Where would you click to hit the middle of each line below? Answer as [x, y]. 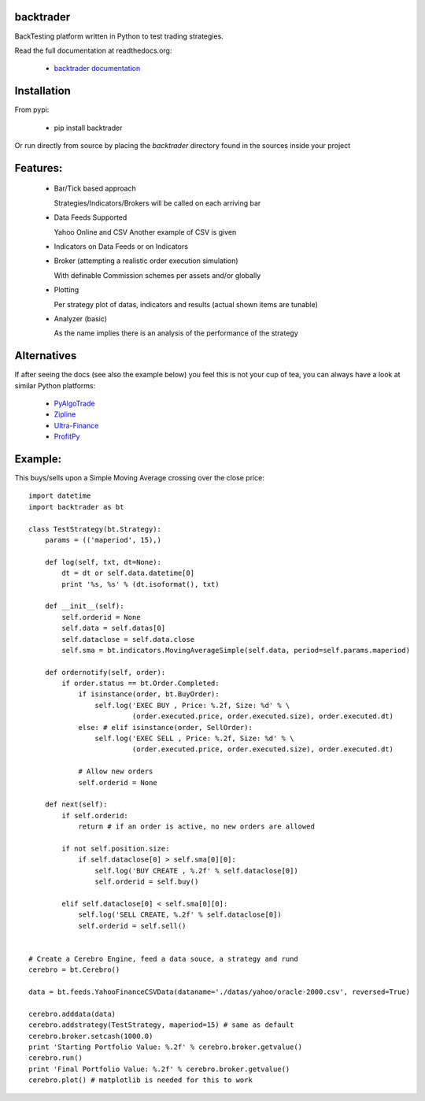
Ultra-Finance [76, 425]
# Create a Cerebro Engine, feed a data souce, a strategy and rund [163, 958]
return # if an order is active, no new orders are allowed [196, 827]
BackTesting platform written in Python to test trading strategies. [119, 36]
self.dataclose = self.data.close [128, 639]
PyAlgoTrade [74, 403]
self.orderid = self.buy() [147, 882]
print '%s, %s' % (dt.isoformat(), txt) [140, 584]
